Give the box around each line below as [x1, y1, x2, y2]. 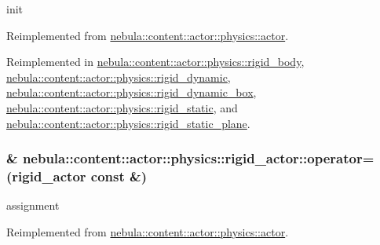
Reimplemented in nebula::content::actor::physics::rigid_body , [6, 53, 305, 70]
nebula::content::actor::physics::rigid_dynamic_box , [6, 84, 257, 101]
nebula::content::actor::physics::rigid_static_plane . [6, 115, 250, 131]
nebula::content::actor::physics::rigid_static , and [6, 99, 238, 115]
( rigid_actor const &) [6, 166, 148, 185]
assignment [6, 197, 60, 214]
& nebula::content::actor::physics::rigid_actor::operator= [6, 148, 375, 168]
